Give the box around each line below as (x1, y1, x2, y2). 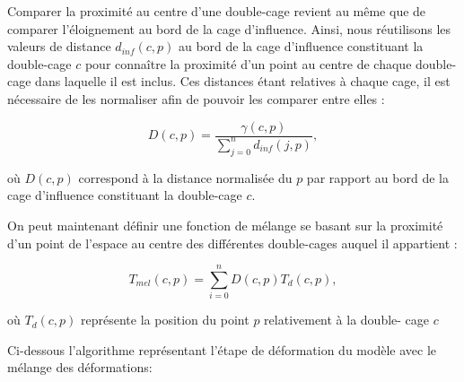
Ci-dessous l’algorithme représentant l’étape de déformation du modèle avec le (7, 340, 436, 359)
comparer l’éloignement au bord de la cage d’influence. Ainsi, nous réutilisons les (7, 19, 451, 38)
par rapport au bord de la (306, 168, 449, 187)
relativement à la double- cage (264, 310, 430, 329)
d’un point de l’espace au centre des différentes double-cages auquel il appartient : (7, 233, 458, 252)
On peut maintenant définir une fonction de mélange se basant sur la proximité (7, 215, 443, 234)
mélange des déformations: (7, 358, 153, 377)
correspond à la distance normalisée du (78, 168, 293, 187)
